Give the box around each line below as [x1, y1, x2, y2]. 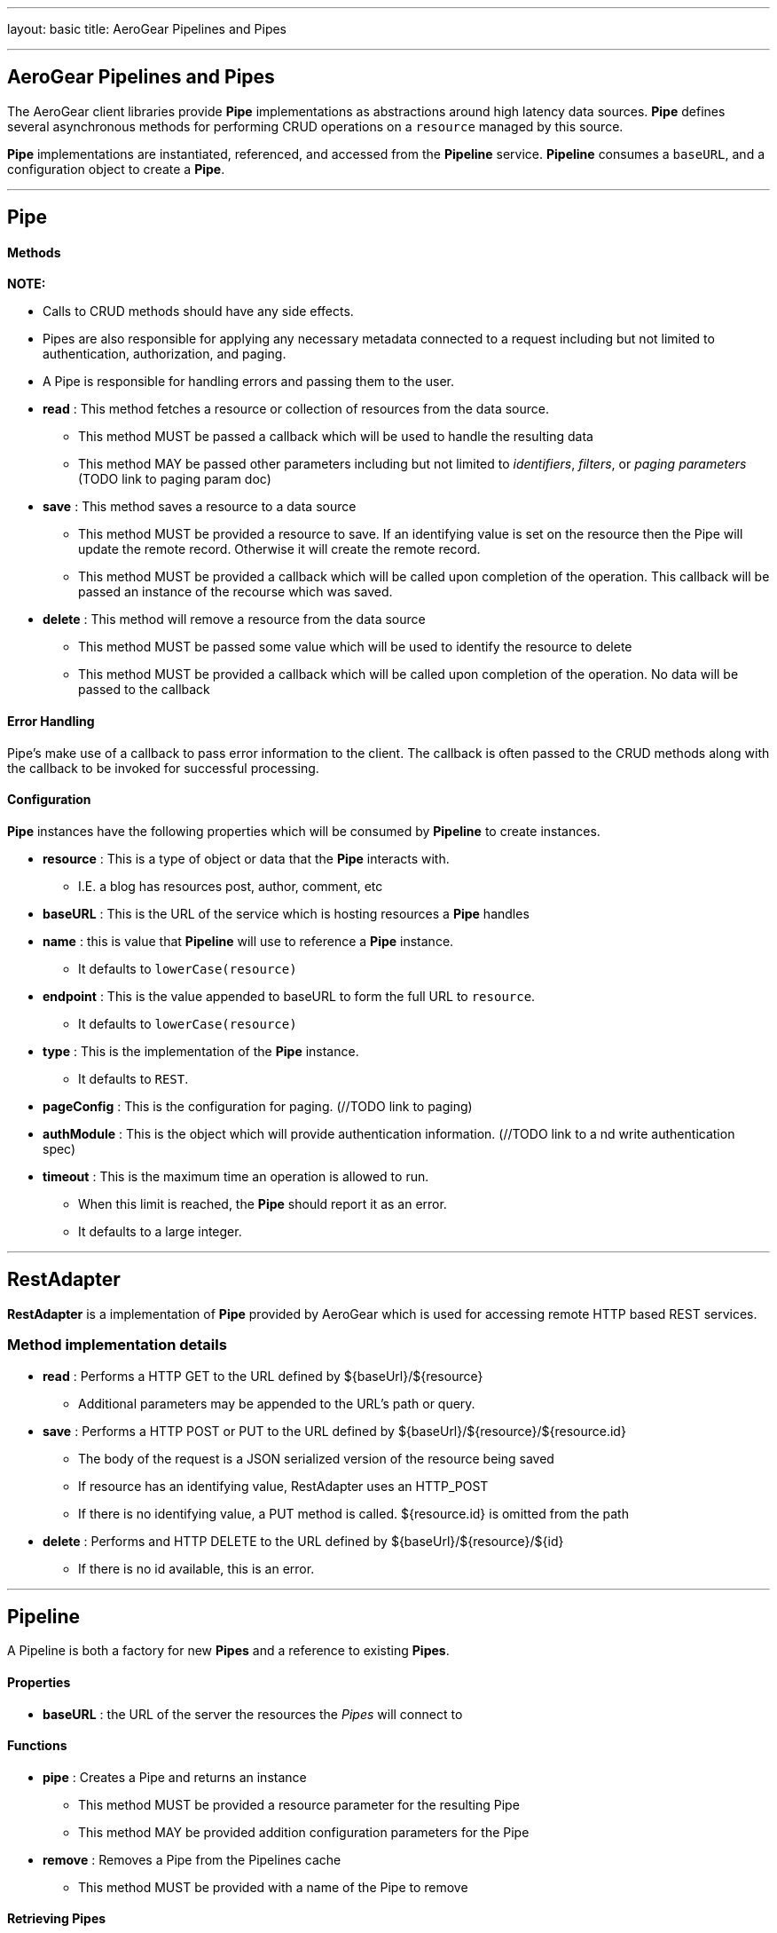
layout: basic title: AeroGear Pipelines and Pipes [7, 21, 286, 36]
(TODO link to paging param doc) [78, 471, 271, 487]
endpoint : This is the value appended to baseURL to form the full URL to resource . [43, 988, 536, 1004]
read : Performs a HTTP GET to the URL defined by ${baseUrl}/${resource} [43, 1368, 483, 1384]
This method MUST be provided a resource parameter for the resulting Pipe [78, 1796, 520, 1812]
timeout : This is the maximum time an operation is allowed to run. [43, 1168, 429, 1184]
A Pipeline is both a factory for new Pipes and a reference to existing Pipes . [7, 1643, 450, 1659]
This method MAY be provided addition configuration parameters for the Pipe [78, 1824, 530, 1840]
